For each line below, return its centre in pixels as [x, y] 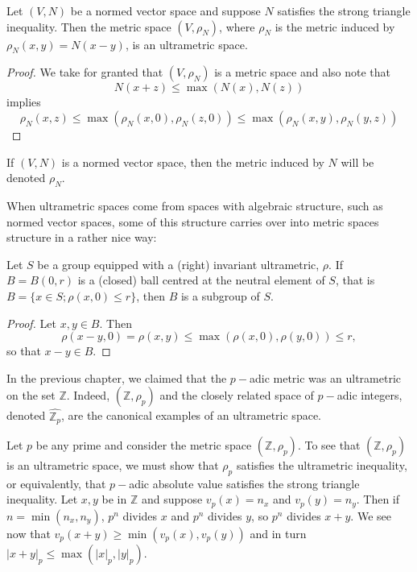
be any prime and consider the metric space [144, 444]
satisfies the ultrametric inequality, [322, 464]
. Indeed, [88, 395]
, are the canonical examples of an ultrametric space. [191, 415]
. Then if [378, 499]
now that [29, 533]
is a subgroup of [220, 295]
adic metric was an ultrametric [325, 377]
